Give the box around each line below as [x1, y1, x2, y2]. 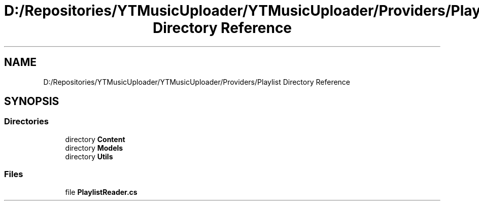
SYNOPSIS [4, 95, 59, 108]
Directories [4, 116, 49, 127]
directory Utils [65, 152, 113, 161]
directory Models [65, 143, 123, 152]
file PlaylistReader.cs [65, 187, 138, 196]
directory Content [65, 134, 125, 144]
